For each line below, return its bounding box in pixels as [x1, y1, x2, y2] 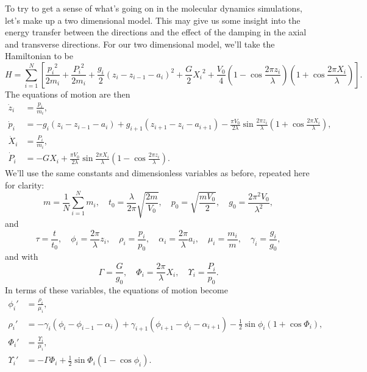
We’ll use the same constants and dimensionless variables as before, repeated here [5, 166, 310, 179]
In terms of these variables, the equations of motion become [5, 283, 228, 296]
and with [5, 250, 38, 263]
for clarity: [5, 178, 45, 191]
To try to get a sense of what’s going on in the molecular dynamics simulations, [5, 2, 302, 14]
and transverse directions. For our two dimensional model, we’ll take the [5, 37, 275, 50]
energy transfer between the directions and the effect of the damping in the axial [5, 26, 307, 38]
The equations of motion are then [5, 87, 130, 100]
